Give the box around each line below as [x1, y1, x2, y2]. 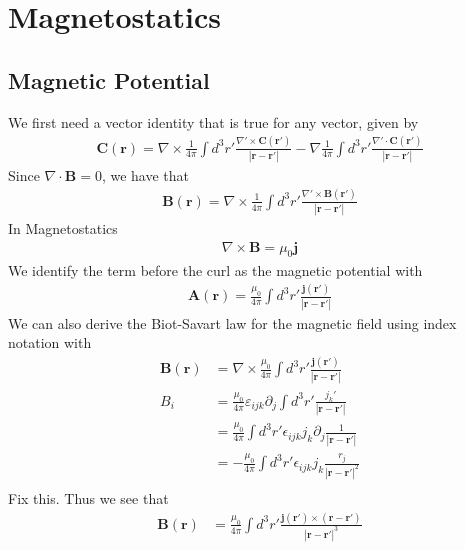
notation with [8, 332, 92, 353]
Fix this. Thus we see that [8, 488, 169, 509]
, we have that [101, 164, 189, 185]
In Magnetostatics [8, 218, 118, 239]
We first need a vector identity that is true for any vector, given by [8, 111, 419, 132]
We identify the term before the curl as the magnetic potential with [8, 259, 423, 280]
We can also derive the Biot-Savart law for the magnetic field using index [8, 312, 457, 333]
